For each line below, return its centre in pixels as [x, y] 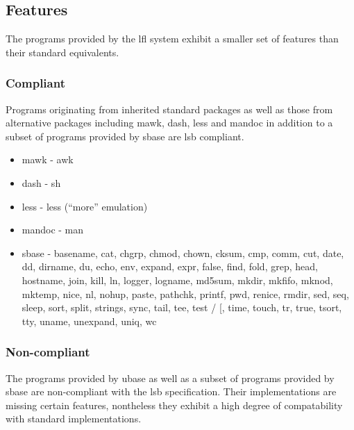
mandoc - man [53, 230]
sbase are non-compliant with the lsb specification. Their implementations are [171, 391]
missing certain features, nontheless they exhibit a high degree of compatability [174, 405]
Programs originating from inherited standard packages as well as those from [169, 109]
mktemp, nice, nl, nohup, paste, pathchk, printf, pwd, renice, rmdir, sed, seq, [185, 293]
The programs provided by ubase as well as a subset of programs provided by [170, 378]
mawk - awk [48, 159]
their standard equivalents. [62, 52]
